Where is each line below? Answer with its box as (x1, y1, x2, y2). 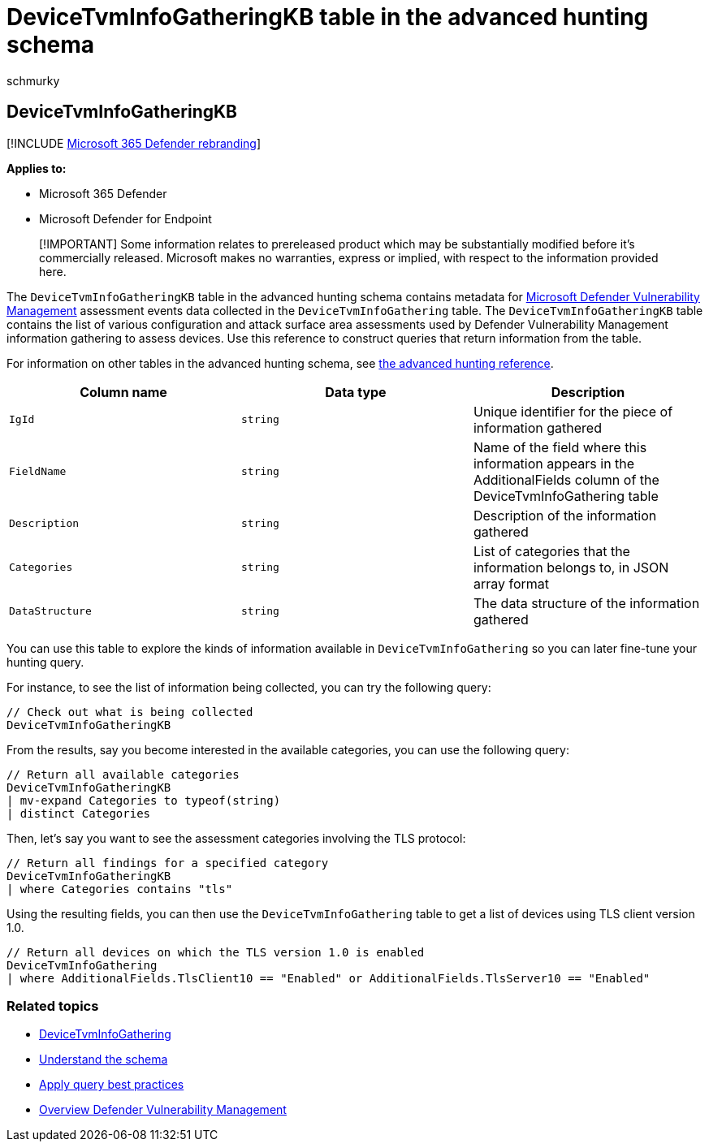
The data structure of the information (473, 594, 700, 611)
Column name (80, 383, 167, 400)
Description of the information (473, 507, 657, 524)
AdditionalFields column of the (473, 471, 659, 488)
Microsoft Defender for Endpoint (39, 211, 212, 226)
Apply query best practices (39, 1077, 184, 1092)
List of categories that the (473, 542, 630, 559)
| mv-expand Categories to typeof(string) (6, 793, 281, 807)
